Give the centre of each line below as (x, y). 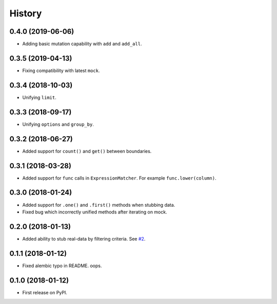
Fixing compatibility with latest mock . (61, 70)
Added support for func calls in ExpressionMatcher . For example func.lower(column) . (119, 178)
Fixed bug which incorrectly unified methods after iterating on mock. (95, 212)
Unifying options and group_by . (58, 124)
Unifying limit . (39, 97)
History (26, 13)
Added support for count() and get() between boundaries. (87, 151)
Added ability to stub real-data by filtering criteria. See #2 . (84, 238)
